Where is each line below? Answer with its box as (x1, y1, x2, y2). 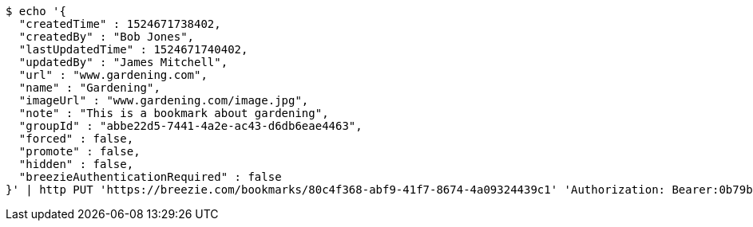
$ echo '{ (6, 5, 66, 18)
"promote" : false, (18, 145, 141, 158)
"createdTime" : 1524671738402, (18, 18, 221, 30)
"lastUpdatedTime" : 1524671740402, (18, 43, 248, 56)
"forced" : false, (18, 132, 134, 145)
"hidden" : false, (18, 158, 134, 170)
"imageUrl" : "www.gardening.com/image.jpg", (18, 94, 309, 107)
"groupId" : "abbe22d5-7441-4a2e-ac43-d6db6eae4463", (18, 119, 363, 132)
